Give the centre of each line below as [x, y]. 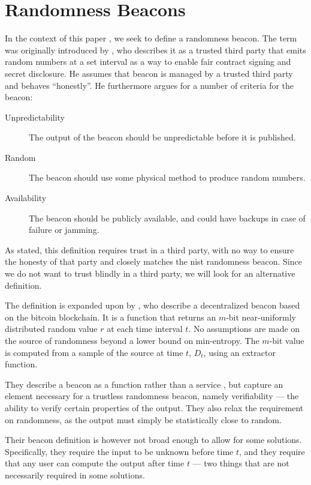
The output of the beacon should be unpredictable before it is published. [162, 137]
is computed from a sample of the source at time [94, 352]
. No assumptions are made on [244, 329]
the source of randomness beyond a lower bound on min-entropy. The [132, 340]
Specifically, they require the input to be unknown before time [119, 451]
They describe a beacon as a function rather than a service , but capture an [144, 384]
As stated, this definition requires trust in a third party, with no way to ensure [150, 249]
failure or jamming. [64, 230]
